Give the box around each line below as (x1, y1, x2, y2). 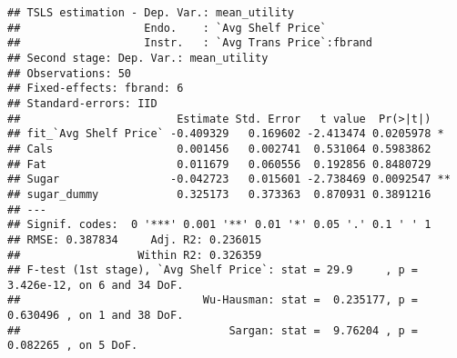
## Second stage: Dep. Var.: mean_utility (7, 51, 269, 65)
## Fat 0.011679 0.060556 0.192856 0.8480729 (7, 157, 432, 171)
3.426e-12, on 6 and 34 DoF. (7, 278, 184, 292)
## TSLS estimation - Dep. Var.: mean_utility (7, 6, 294, 19)
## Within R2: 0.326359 (7, 248, 262, 262)
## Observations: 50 (7, 66, 132, 80)
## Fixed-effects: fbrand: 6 (7, 82, 184, 95)
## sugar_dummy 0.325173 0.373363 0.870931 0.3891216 (7, 187, 432, 201)
